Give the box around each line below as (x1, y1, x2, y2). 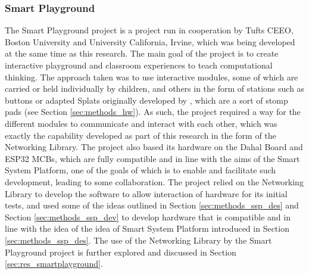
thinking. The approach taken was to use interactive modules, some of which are (5, 70, 298, 83)
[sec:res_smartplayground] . (5, 257, 103, 270)
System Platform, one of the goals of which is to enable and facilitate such (5, 164, 276, 176)
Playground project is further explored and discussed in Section (5, 245, 236, 258)
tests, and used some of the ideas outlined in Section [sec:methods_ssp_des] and (5, 199, 299, 211)
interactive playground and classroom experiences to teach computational (5, 59, 273, 71)
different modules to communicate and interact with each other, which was (5, 117, 277, 129)
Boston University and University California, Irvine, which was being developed (5, 35, 295, 48)
